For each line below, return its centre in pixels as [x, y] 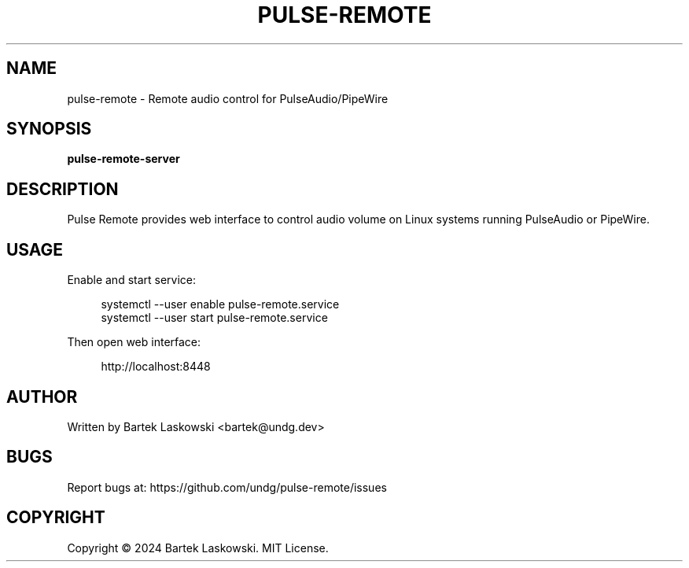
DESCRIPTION [63, 189]
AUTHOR [42, 396]
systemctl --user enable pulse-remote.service [220, 304]
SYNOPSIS [49, 129]
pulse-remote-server [123, 159]
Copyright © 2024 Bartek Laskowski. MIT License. [198, 548]
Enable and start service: [132, 280]
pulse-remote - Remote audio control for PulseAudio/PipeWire [228, 98]
